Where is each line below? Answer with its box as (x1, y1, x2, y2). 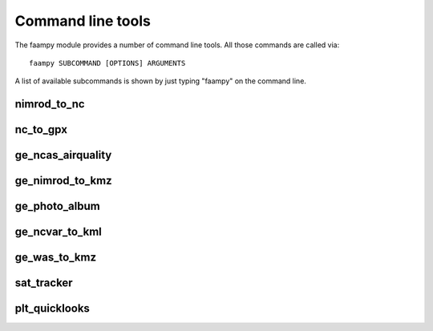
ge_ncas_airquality (14, 148, 112, 162)
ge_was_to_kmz (14, 251, 96, 264)
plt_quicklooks (14, 301, 90, 316)
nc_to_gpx (14, 123, 68, 136)
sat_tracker (14, 277, 73, 290)
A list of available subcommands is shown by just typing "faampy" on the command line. (14, 76, 306, 86)
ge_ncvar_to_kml (14, 225, 102, 239)
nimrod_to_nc (14, 97, 85, 111)
